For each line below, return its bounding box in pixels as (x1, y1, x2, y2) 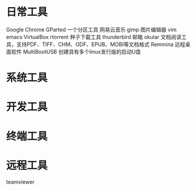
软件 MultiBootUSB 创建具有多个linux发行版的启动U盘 (11, 48, 141, 55)
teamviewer (6, 178, 35, 186)
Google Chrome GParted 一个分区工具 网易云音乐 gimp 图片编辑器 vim (6, 26, 177, 33)
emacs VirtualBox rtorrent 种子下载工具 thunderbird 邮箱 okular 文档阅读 (6, 33, 182, 40)
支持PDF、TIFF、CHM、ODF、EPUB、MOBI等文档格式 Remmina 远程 (16, 41, 186, 48)
